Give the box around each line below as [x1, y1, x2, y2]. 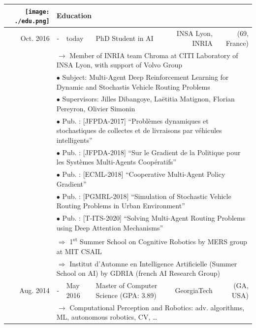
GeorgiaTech [175, 285, 213, 295]
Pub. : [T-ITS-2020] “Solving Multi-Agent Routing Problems [62, 213, 246, 223]
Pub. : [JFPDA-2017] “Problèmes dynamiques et [62, 115, 209, 126]
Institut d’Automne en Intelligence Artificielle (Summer [69, 258, 237, 268]
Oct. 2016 [20, 33, 50, 43]
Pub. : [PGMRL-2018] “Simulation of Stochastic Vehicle [62, 191, 231, 201]
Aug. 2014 [19, 285, 50, 295]
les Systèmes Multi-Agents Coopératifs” [56, 157, 176, 167]
